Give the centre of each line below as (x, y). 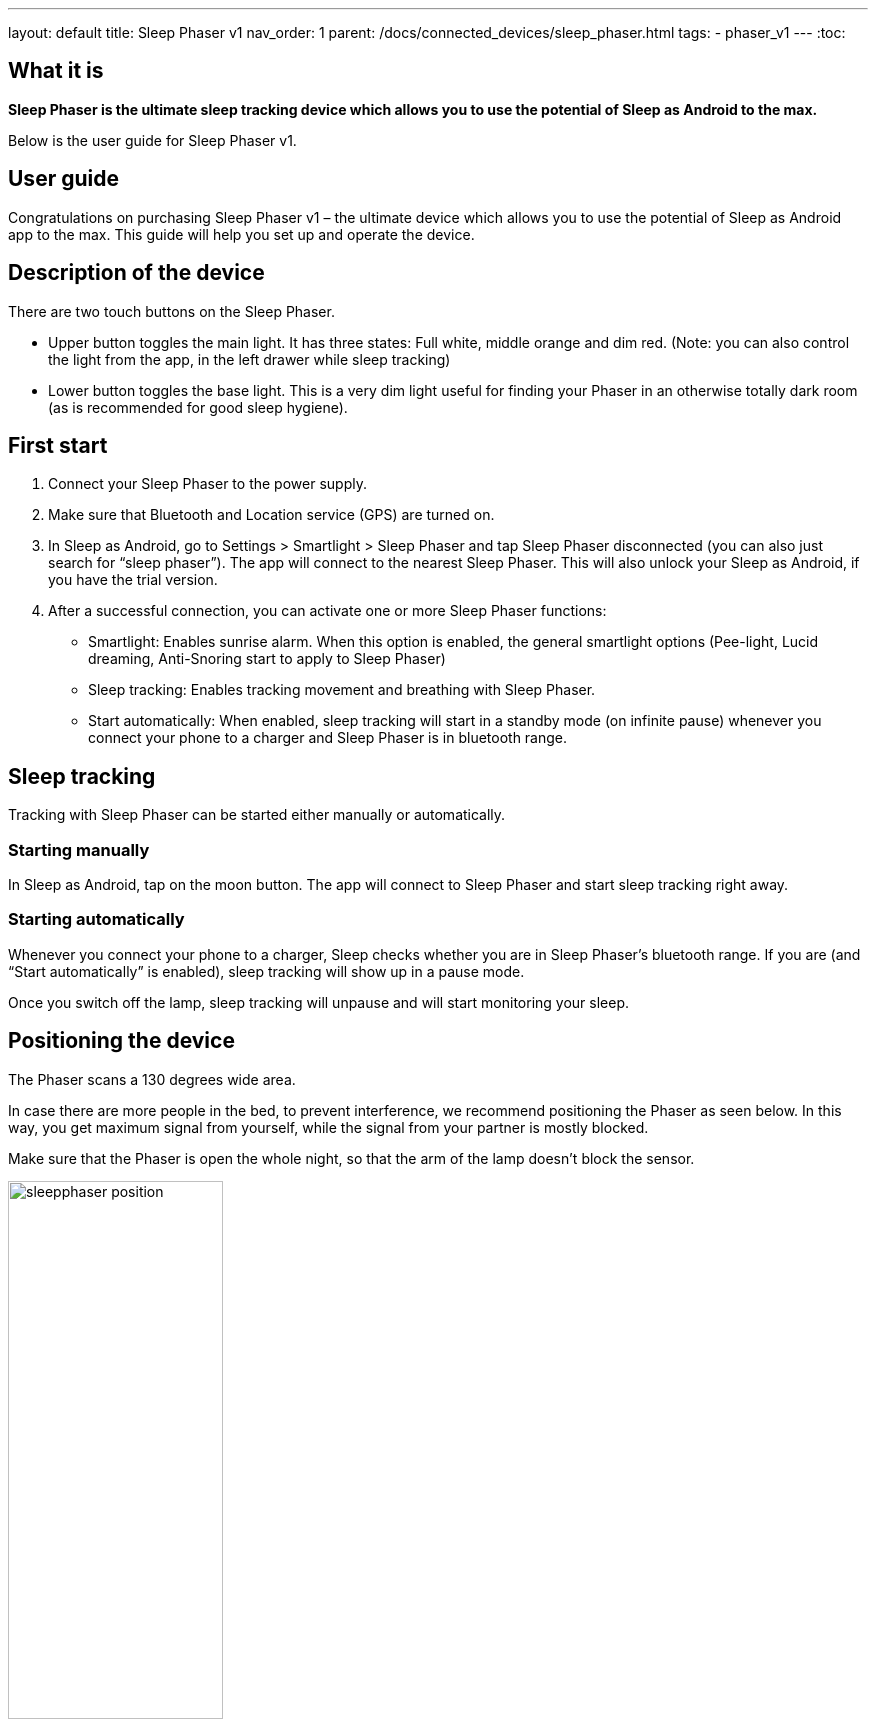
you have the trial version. (133, 580)
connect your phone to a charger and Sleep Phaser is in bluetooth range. (328, 738)
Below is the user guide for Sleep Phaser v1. (152, 140)
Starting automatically (96, 919)
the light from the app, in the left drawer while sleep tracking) (249, 359)
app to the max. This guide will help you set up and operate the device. (241, 234)
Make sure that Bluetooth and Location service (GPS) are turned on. (271, 515)
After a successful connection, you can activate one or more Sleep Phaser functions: (327, 611)
